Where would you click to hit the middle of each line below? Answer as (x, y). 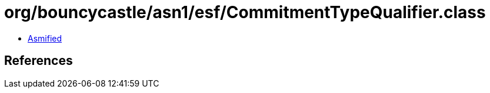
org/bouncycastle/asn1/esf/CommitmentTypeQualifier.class (245, 12)
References (39, 61)
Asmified (45, 38)
